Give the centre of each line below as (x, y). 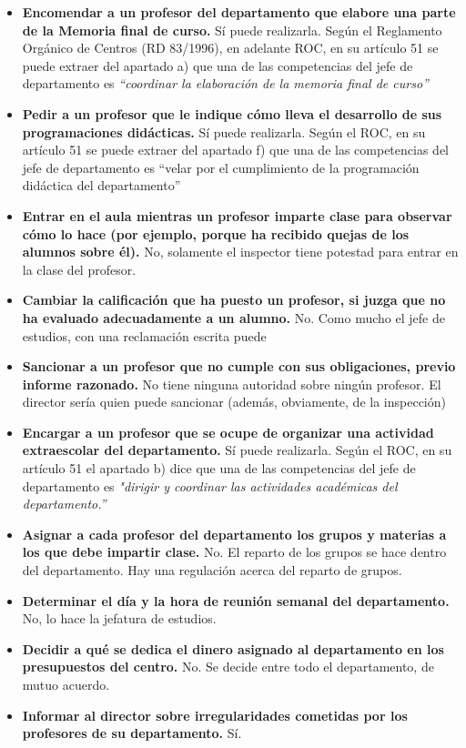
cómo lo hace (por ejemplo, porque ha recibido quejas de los (216, 233)
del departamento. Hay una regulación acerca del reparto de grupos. (212, 570)
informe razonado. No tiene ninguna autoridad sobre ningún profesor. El (232, 384)
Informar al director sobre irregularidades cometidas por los (215, 715)
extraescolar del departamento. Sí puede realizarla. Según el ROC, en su (237, 450)
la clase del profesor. (79, 269)
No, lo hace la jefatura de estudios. (119, 618)
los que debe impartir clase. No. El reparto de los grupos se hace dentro (234, 552)
